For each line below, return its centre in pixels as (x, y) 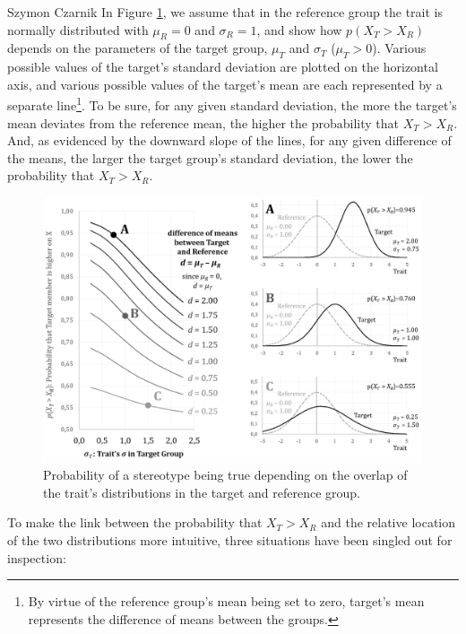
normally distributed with (78, 29)
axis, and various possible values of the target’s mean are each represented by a (225, 84)
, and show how (299, 29)
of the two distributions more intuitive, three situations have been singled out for (230, 540)
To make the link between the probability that (135, 522)
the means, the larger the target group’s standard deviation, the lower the (210, 157)
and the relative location (388, 522)
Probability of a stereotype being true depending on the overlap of (225, 475)
